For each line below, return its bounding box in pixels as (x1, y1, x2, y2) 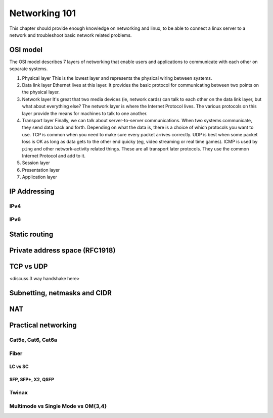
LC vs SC (9, 363, 29, 370)
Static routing (9, 230, 54, 239)
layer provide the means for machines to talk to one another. (22, 110, 148, 116)
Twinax (9, 389, 28, 396)
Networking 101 (9, 8, 76, 19)
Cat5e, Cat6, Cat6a (9, 336, 58, 343)
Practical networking (9, 321, 77, 330)
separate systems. (9, 66, 48, 72)
